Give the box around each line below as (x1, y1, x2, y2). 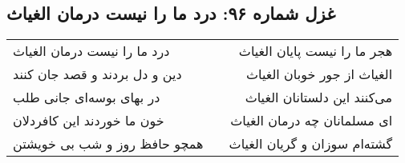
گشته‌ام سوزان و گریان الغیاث (229, 134, 393, 153)
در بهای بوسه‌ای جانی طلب (13, 88, 160, 107)
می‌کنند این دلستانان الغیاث (245, 88, 393, 107)
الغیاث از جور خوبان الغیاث (245, 65, 393, 84)
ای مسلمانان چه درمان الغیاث (230, 111, 393, 130)
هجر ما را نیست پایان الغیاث (238, 42, 393, 61)
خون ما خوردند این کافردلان (13, 111, 164, 130)
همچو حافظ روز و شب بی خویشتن (13, 134, 204, 153)
